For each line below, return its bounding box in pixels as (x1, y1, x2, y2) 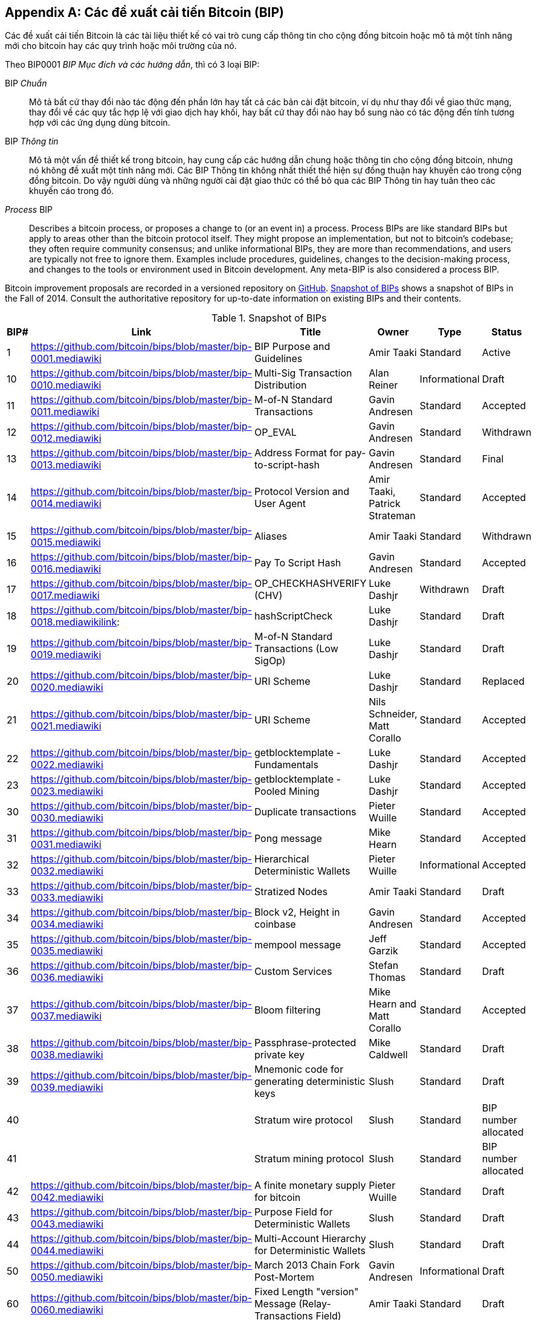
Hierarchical (254, 853, 309, 865)
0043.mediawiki (30, 1218, 104, 1231)
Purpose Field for (254, 1206, 333, 1218)
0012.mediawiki (30, 432, 102, 445)
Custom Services (254, 965, 332, 978)
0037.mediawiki (30, 1010, 102, 1023)
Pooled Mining (254, 785, 320, 798)
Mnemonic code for (254, 1063, 344, 1076)
